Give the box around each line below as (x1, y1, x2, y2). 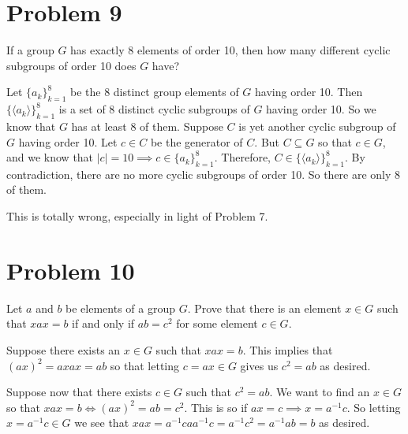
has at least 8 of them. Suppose (71, 117, 223, 134)
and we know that (6, 149, 94, 165)
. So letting (346, 399, 401, 415)
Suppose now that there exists (6, 384, 152, 400)
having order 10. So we (266, 101, 376, 117)
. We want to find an (269, 384, 370, 400)
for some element (176, 315, 258, 332)
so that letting (110, 357, 180, 373)
